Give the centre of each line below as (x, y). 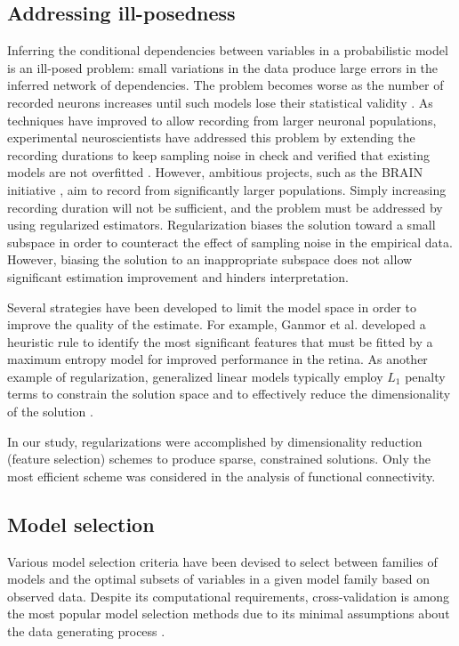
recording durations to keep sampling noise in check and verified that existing (218, 154)
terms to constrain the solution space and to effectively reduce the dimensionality (229, 394)
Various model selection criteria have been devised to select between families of (222, 561)
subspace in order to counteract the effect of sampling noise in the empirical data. (230, 242)
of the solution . (50, 412)
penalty (425, 376)
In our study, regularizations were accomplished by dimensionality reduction (215, 441)
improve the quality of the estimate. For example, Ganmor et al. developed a (217, 324)
